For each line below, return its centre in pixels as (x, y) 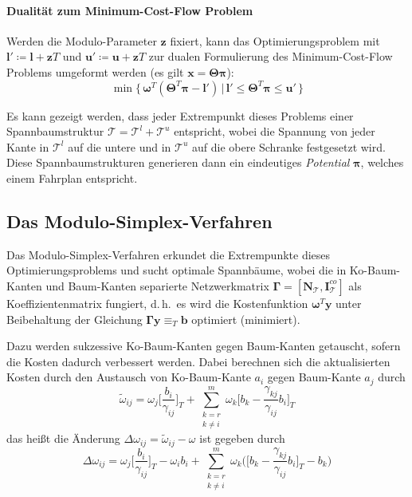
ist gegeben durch (242, 438)
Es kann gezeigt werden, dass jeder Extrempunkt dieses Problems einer (180, 115)
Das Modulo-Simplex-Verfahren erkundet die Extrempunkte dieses (169, 254)
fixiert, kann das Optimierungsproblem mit (275, 40)
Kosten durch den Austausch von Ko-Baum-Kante (129, 377)
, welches (382, 162)
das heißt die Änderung (63, 438)
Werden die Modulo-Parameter (82, 40)
